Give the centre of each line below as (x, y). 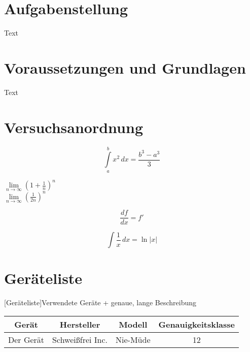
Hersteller (80, 324)
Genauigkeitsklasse (197, 324)
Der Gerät (26, 339)
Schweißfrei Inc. (80, 339)
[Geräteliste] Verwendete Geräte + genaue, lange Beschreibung (100, 302)
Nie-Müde (133, 339)
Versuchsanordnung (74, 127)
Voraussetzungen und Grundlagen (125, 67)
